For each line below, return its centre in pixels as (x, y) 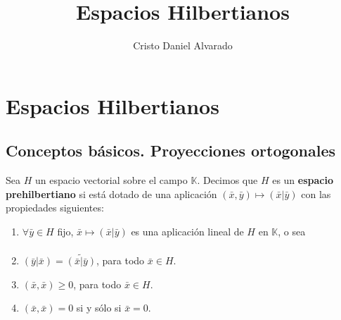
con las (316, 193)
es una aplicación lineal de (187, 231)
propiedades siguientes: (55, 208)
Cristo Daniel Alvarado (183, 45)
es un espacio (303, 180)
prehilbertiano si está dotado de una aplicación (111, 193)
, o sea (292, 231)
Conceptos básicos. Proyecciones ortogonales (171, 150)
